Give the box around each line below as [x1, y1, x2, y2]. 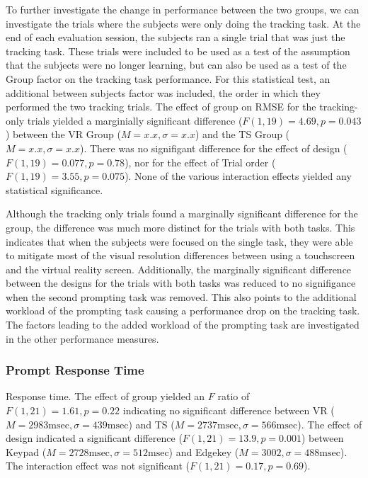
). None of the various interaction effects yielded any [125, 169, 352, 183]
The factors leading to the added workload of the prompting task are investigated [6, 317, 360, 332]
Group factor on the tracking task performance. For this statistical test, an [6, 71, 330, 86]
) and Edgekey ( [168, 444, 239, 459]
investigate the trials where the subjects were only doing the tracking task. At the [6, 16, 361, 30]
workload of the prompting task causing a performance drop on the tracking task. [6, 303, 360, 318]
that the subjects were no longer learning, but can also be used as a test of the [6, 57, 347, 72]
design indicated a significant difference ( [6, 431, 183, 445]
